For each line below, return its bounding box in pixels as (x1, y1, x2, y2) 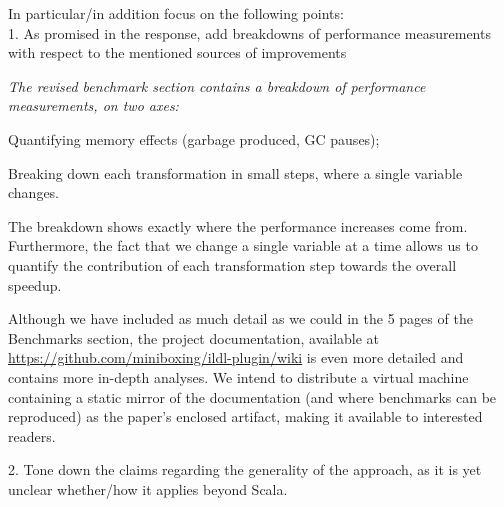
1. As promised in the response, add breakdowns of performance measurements (8, 22, 491, 43)
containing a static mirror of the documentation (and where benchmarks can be (8, 386, 497, 407)
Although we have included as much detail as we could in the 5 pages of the (8, 308, 473, 329)
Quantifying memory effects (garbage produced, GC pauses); (8, 128, 380, 149)
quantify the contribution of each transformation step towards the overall (8, 254, 457, 275)
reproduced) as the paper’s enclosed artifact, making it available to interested (8, 406, 483, 427)
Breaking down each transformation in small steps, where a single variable (8, 162, 463, 183)
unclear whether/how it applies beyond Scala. (8, 478, 288, 499)
